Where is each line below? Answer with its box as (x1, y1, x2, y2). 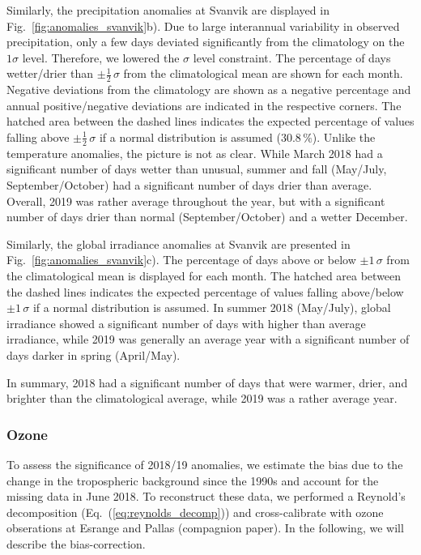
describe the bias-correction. (6, 535, 146, 552)
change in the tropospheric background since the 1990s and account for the (6, 472, 379, 489)
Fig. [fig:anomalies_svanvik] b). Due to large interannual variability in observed (6, 17, 400, 34)
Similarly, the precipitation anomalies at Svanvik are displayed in (6, 2, 330, 18)
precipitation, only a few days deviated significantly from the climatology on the (6, 33, 405, 50)
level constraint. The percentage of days (193, 49, 391, 66)
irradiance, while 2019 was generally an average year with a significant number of (6, 331, 410, 348)
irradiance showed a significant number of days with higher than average (6, 314, 366, 331)
